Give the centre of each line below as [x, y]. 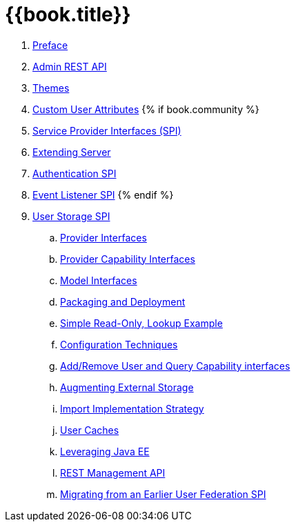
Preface [50, 45]
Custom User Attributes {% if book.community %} [146, 109]
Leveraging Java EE [105, 451]
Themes [51, 88]
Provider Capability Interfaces [128, 259]
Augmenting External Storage [127, 387]
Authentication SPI [75, 173]
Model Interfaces [99, 280]
